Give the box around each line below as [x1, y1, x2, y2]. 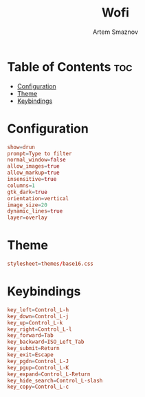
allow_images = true [7, 163, 60, 170]
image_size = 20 [7, 202, 48, 209]
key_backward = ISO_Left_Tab [7, 338, 85, 346]
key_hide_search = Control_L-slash [7, 377, 103, 384]
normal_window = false [7, 157, 67, 164]
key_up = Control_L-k [7, 319, 63, 326]
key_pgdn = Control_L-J [7, 358, 69, 365]
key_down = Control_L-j [7, 313, 69, 320]
